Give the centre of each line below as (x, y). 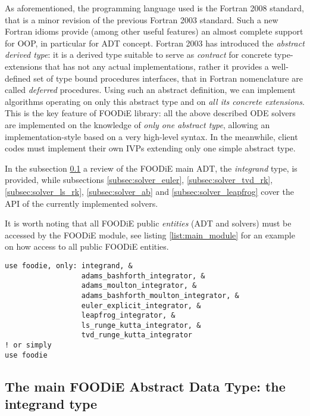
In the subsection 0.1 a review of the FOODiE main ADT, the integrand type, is (151, 168)
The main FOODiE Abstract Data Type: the (145, 386)
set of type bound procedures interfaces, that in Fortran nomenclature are (168, 78)
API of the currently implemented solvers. (82, 203)
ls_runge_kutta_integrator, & (141, 325)
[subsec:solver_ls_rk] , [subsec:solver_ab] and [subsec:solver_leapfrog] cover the (149, 191)
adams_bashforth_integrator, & (143, 276)
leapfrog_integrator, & (128, 316)
